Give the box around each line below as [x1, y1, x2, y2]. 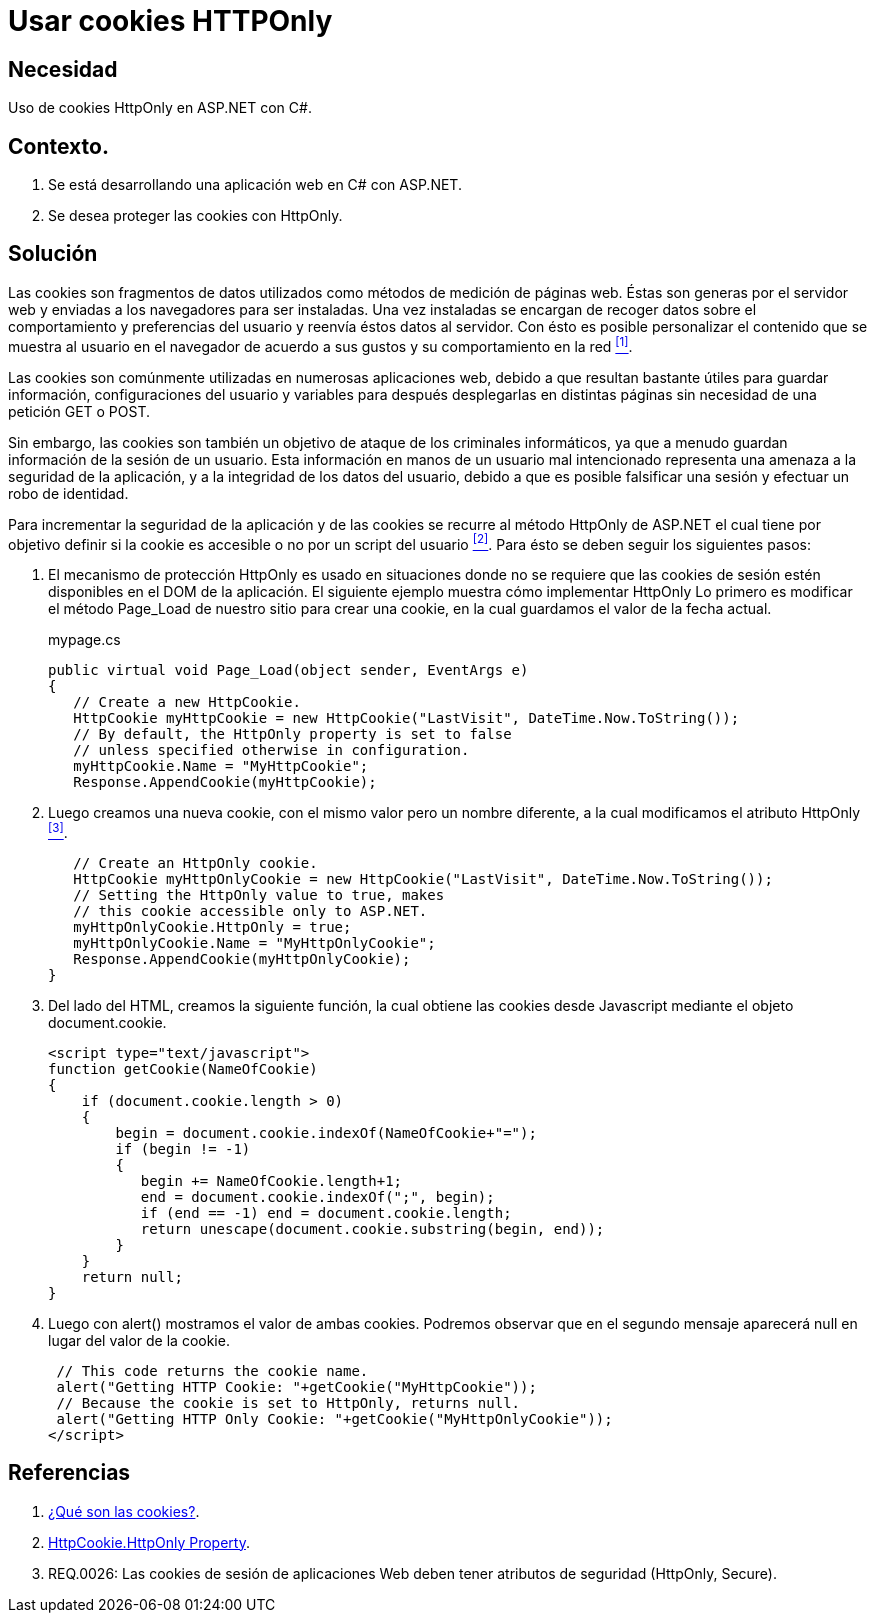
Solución [8, 241, 98, 267]
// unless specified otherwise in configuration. [73, 742, 470, 759]
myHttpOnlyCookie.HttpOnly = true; [73, 918, 352, 935]
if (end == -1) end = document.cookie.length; [140, 1204, 512, 1221]
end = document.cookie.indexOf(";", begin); [140, 1188, 495, 1205]
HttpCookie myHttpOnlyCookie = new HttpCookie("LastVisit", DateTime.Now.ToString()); [73, 870, 773, 887]
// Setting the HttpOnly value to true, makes [73, 886, 445, 903]
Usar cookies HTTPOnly [8, 4, 333, 38]
